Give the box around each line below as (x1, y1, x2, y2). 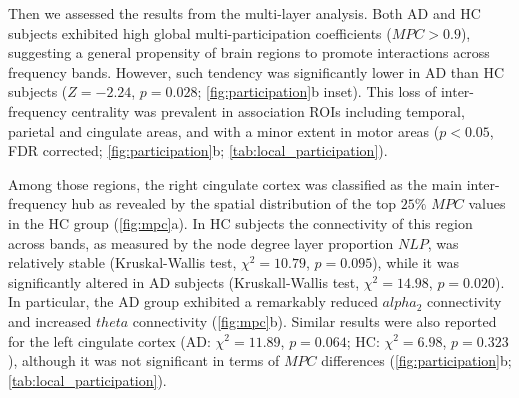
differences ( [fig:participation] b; (321, 350, 512, 371)
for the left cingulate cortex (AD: (8, 330, 211, 351)
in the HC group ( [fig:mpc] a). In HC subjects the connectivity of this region (8, 212, 473, 233)
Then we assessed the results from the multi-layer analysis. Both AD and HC (8, 3, 481, 23)
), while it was (372, 252, 459, 273)
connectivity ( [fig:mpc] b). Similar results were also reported (132, 310, 497, 331)
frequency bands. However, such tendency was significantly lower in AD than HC (8, 61, 505, 82)
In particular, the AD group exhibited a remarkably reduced (8, 291, 378, 312)
